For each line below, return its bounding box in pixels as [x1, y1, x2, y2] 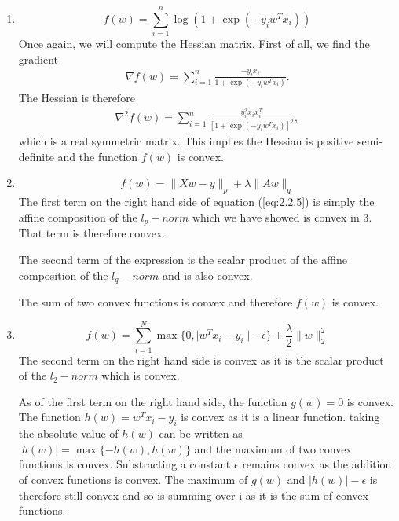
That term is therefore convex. [18, 225, 166, 241]
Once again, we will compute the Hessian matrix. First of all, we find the [18, 35, 370, 52]
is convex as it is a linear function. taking [181, 409, 380, 425]
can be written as [159, 425, 243, 442]
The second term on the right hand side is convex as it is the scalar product [18, 351, 384, 368]
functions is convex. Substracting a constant [18, 456, 231, 472]
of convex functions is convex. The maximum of [18, 471, 248, 488]
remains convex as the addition [242, 456, 392, 472]
